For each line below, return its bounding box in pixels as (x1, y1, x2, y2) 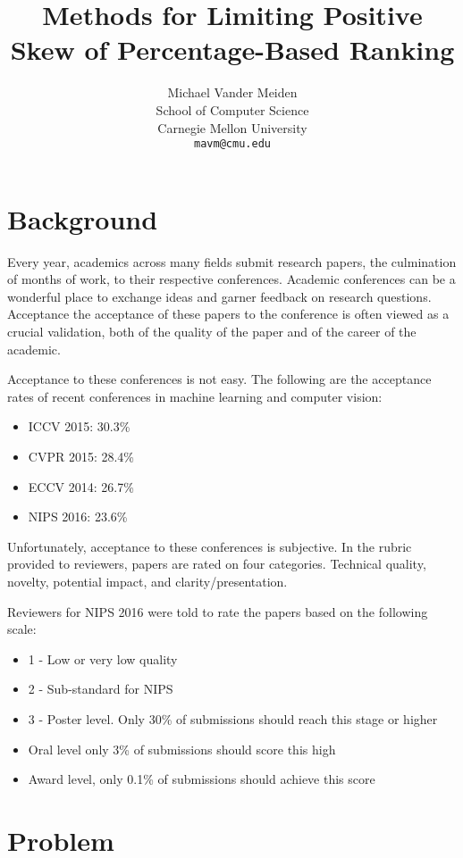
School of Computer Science (156, 100, 309, 119)
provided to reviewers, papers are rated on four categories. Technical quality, (7, 554, 426, 573)
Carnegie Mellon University (157, 118, 307, 137)
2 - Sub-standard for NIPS (28, 679, 173, 698)
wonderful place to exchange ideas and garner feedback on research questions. (7, 287, 432, 305)
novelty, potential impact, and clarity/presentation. (7, 572, 288, 590)
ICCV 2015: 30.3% (28, 417, 130, 436)
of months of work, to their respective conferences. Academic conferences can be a (7, 270, 456, 288)
